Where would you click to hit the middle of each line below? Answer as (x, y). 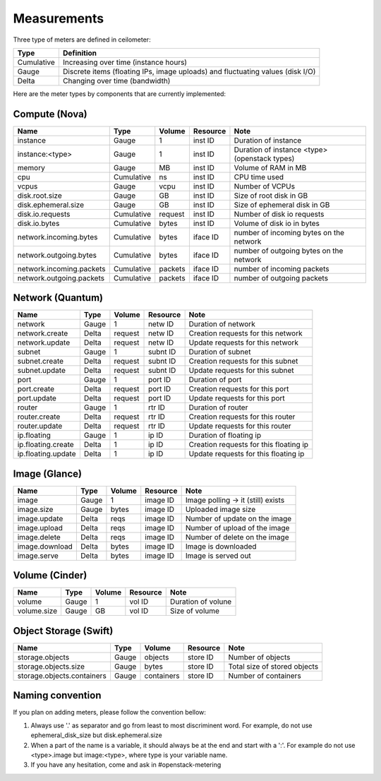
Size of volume (195, 611)
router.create (39, 417)
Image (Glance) (48, 473)
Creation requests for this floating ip (249, 445)
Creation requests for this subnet (243, 362)
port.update (37, 398)
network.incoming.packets (61, 268)
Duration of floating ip (225, 436)
